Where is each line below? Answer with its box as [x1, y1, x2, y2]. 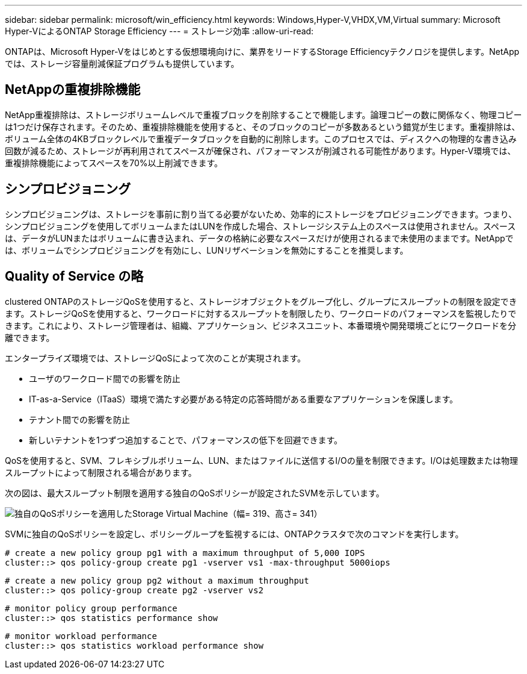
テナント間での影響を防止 [29, 414, 130, 425]
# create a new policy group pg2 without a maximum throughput [5, 575, 309, 585]
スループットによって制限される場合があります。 [5, 467, 197, 478]
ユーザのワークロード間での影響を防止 [29, 373, 180, 384]
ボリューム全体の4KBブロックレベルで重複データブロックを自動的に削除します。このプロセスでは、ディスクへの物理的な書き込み [5, 133, 517, 144]
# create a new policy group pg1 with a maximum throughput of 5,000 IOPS [5, 548, 365, 558]
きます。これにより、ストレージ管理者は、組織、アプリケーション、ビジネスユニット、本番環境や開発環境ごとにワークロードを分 [5, 320, 517, 331]
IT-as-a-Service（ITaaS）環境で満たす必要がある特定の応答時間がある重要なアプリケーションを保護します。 [29, 393, 458, 404]
